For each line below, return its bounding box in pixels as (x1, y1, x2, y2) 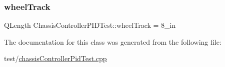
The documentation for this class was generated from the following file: (4, 36, 221, 47)
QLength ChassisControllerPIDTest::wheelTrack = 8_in (4, 20, 176, 30)
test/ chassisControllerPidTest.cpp (4, 53, 107, 64)
